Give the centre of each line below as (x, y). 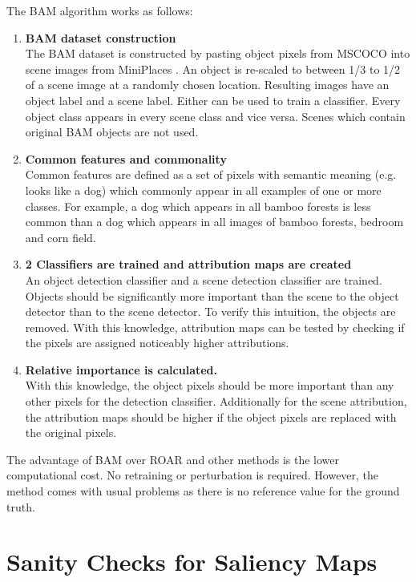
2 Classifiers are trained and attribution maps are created (188, 264)
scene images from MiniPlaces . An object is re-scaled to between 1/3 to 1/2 (213, 69)
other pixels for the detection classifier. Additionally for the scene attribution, (216, 401)
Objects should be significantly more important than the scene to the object (212, 295)
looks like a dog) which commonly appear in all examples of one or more (203, 190)
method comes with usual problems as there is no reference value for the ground (203, 491)
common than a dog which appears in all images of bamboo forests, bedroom (214, 222)
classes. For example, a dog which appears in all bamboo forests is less (198, 206)
